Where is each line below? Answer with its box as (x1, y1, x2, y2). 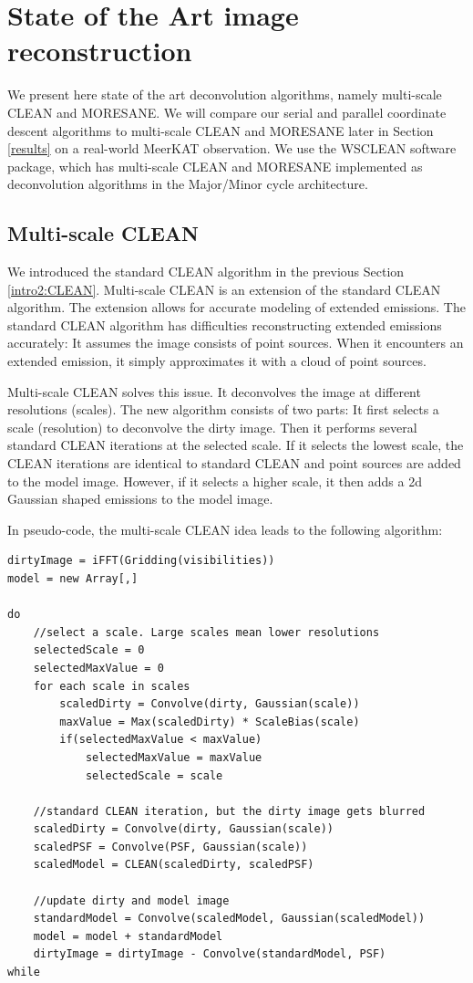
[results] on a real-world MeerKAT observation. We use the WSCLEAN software (7, 139, 457, 158)
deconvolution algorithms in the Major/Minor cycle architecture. (7, 174, 368, 193)
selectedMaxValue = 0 (33, 661, 164, 675)
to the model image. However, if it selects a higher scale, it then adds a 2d (7, 471, 422, 490)
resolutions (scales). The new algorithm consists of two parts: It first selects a (7, 400, 439, 419)
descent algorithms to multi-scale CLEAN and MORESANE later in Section (7, 120, 434, 140)
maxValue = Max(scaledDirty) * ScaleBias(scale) (59, 715, 360, 728)
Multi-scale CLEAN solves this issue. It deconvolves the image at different (7, 382, 421, 401)
